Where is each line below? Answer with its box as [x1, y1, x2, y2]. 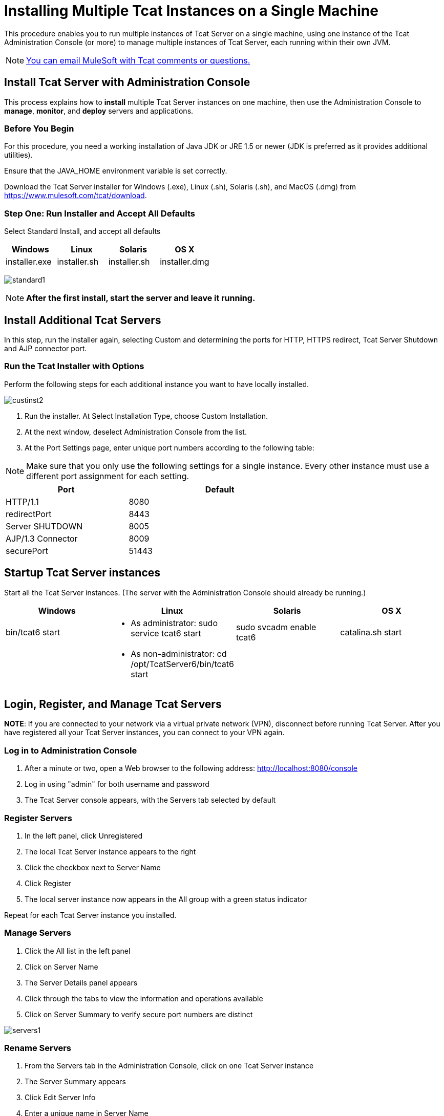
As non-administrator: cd [131, 648, 227, 659]
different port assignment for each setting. [26, 470, 189, 481]
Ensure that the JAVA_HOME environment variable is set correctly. [4, 166, 227, 176]
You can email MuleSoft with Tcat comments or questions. [26, 55, 250, 66]
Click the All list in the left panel [25, 946, 131, 955]
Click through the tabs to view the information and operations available [25, 994, 263, 1003]
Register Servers [4, 812, 72, 823]
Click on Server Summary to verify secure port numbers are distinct [25, 1010, 253, 1019]
